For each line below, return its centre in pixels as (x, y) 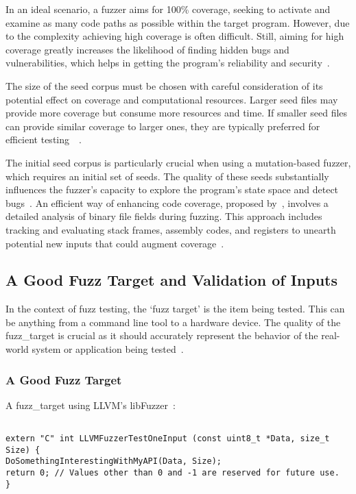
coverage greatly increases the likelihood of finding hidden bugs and (147, 49)
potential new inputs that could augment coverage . (115, 243)
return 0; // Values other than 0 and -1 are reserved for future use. (173, 473)
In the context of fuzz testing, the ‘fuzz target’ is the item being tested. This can (175, 309)
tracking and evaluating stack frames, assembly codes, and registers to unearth (171, 229)
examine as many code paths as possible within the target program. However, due (178, 22)
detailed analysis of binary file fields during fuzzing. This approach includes (164, 216)
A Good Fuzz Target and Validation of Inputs (171, 280)
